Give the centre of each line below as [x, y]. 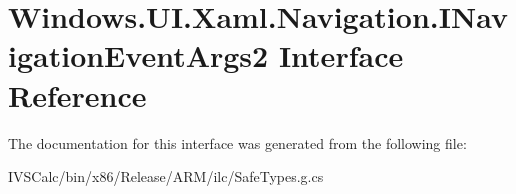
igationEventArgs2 [138, 55]
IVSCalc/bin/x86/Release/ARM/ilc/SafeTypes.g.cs [166, 176]
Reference [77, 94]
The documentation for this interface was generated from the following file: [237, 142]
